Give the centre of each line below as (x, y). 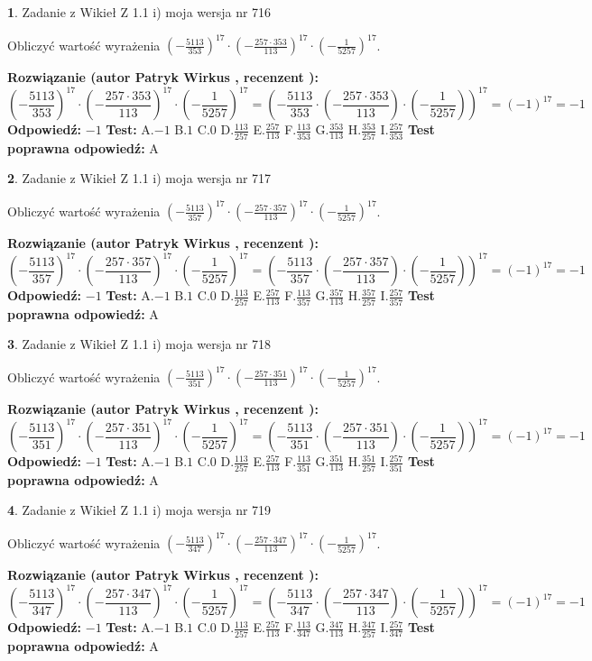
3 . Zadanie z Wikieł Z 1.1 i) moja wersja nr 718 (139, 344)
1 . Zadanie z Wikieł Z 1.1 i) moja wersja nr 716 (139, 12)
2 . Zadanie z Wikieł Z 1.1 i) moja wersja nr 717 (139, 178)
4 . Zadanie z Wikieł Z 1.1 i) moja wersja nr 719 (139, 510)
